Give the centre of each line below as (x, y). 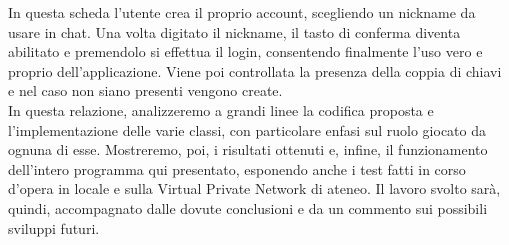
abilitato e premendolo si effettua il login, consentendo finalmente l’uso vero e (245, 51)
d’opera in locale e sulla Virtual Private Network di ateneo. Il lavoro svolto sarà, (254, 188)
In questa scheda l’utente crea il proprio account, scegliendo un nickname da (242, 12)
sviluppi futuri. (54, 227)
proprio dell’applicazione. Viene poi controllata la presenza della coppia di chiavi (255, 70)
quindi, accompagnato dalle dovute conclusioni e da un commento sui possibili (248, 207)
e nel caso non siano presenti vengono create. (145, 90)
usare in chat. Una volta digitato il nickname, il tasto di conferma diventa (234, 31)
